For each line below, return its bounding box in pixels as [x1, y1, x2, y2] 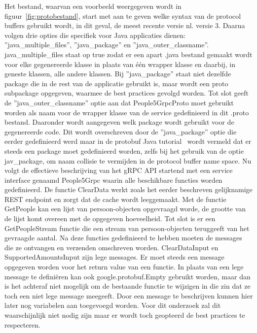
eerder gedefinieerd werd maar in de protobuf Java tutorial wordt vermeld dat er [4, 136, 252, 146]
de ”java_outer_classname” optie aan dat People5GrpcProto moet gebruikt [4, 97, 234, 107]
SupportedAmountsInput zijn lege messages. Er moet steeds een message [4, 252, 224, 262]
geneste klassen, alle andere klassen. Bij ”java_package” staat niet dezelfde [4, 68, 231, 79]
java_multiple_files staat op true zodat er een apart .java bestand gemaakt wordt [4, 49, 253, 59]
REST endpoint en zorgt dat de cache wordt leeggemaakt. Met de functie [4, 194, 226, 204]
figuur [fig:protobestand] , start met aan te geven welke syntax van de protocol [4, 10, 241, 21]
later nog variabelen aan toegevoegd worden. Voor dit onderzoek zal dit [4, 300, 221, 310]
